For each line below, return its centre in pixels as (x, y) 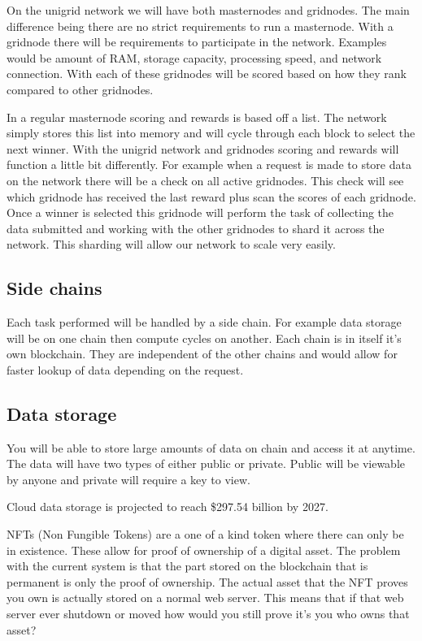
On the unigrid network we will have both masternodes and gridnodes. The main (208, 10)
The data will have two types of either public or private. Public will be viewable (206, 463)
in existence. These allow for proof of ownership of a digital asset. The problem (204, 550)
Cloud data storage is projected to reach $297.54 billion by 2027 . (167, 507)
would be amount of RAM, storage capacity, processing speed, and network (194, 57)
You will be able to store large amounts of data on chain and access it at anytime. (211, 447)
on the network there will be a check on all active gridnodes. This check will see (205, 180)
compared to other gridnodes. (80, 89)
